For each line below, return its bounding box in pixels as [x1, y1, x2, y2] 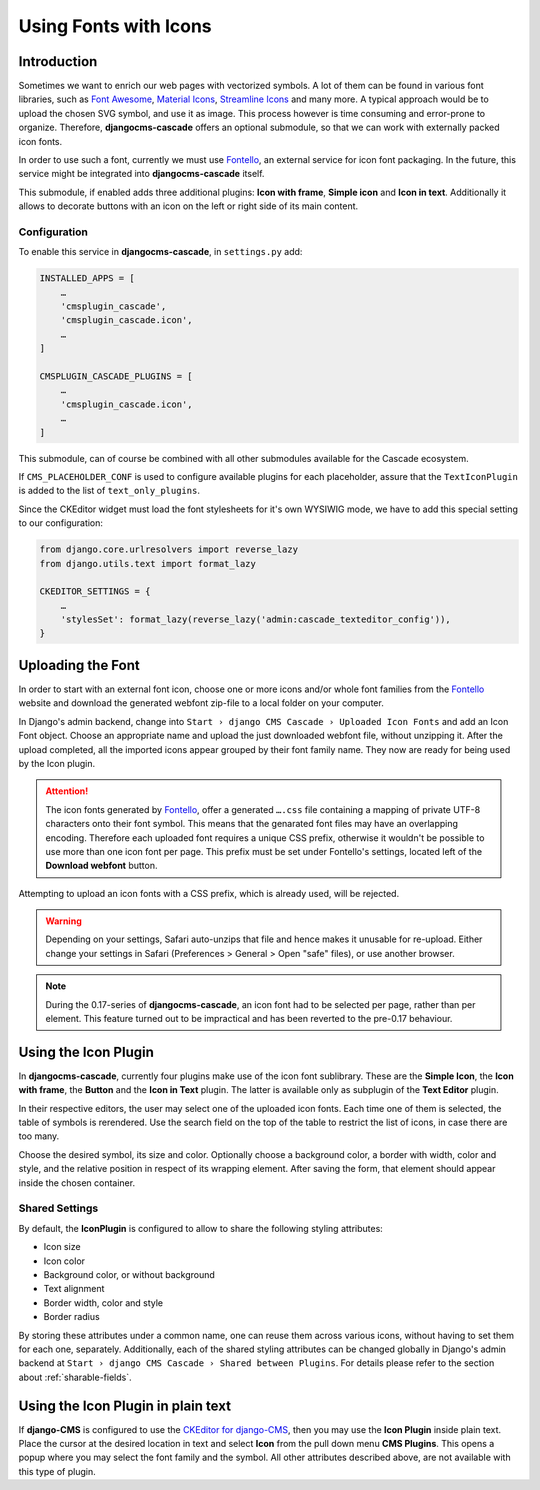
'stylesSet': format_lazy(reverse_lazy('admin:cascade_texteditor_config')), [60, 614, 452, 625]
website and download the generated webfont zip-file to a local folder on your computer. [18, 697, 384, 709]
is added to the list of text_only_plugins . [18, 485, 200, 497]
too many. [18, 1130, 60, 1142]
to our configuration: [18, 517, 104, 529]
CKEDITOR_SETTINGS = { [39, 586, 151, 597]
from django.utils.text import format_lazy [39, 558, 257, 569]
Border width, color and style [43, 1296, 164, 1309]
